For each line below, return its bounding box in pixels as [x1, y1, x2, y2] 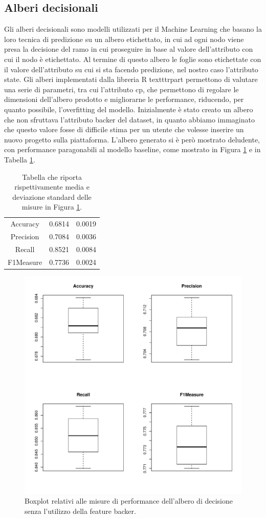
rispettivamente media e [14, 181, 90, 192]
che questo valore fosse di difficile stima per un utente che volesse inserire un [4, 124, 244, 135]
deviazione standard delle [12, 191, 92, 202]
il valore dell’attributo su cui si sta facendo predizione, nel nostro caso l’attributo [4, 64, 258, 74]
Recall [15, 243, 35, 254]
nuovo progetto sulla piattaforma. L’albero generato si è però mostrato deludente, [4, 134, 260, 144]
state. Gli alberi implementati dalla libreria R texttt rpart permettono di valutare [4, 74, 258, 85]
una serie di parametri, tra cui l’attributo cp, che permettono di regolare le [4, 84, 239, 94]
